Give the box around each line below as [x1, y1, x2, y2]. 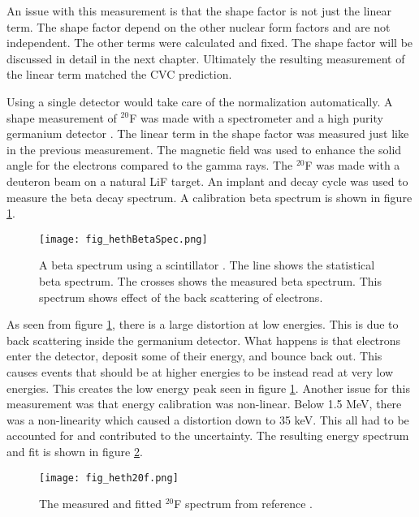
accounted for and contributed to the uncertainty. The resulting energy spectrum [6, 427, 409, 444]
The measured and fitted [39, 495, 162, 512]
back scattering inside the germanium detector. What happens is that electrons [6, 331, 401, 348]
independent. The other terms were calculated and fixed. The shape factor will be [6, 34, 413, 51]
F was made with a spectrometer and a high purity [129, 109, 383, 126]
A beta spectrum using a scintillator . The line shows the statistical [39, 256, 375, 274]
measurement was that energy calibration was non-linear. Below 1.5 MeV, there [6, 395, 402, 412]
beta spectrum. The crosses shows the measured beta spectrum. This [39, 272, 382, 289]
